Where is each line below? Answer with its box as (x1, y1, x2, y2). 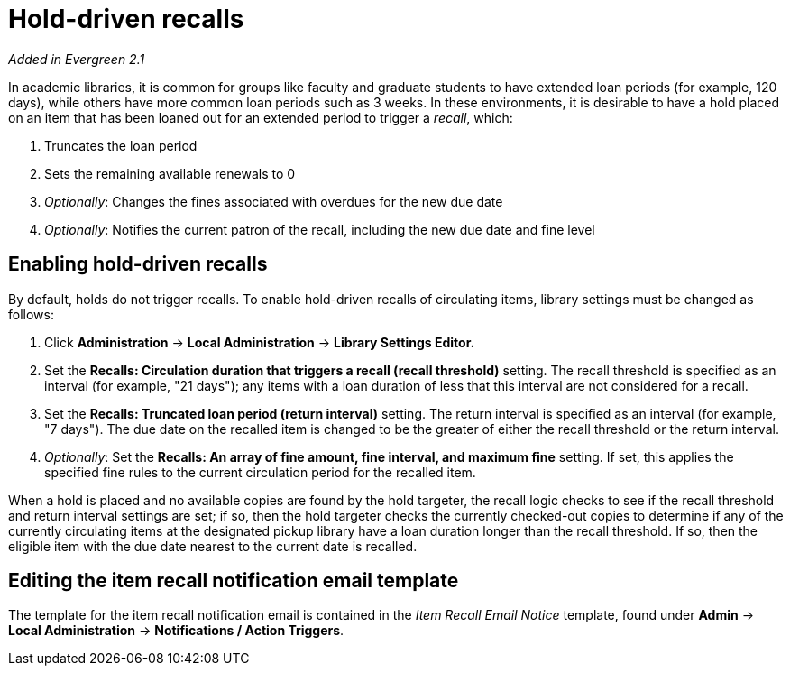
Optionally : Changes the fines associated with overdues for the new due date (44, 193, 503, 209)
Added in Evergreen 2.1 (8, 51, 145, 67)
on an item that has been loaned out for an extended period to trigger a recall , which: (8, 109, 513, 125)
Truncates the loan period (44, 137, 197, 153)
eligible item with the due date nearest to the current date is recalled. (8, 538, 418, 554)
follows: (8, 306, 54, 322)
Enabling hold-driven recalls (8, 253, 268, 276)
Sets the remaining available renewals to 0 (44, 165, 296, 181)
